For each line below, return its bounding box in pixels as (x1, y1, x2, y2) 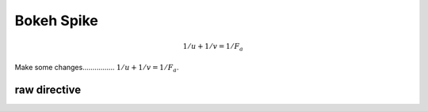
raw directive (14, 83, 82, 96)
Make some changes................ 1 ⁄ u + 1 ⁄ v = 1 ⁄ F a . (14, 62, 179, 74)
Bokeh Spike (14, 12, 98, 29)
